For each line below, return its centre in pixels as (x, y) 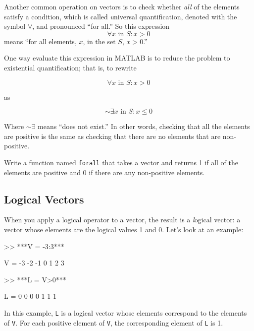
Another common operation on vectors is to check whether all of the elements (122, 6)
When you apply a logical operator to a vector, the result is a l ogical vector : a (122, 220)
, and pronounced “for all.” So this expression (101, 26)
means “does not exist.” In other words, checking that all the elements (144, 126)
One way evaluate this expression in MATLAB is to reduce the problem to (117, 58)
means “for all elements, (40, 41)
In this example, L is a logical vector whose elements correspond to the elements (126, 312)
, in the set (99, 41)
